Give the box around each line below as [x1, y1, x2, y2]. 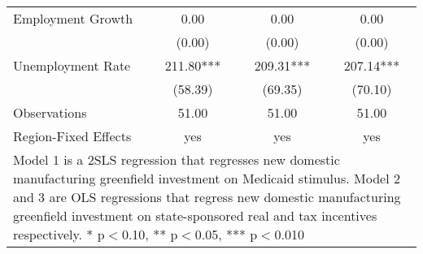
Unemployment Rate [13, 56, 131, 75]
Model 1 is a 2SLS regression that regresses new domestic [13, 150, 340, 169]
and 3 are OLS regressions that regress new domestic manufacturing [13, 187, 401, 206]
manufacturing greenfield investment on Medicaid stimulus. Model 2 [13, 169, 400, 187]
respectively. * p [13, 225, 105, 243]
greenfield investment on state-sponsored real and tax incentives [13, 206, 377, 225]
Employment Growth [13, 9, 133, 28]
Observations [13, 103, 87, 122]
